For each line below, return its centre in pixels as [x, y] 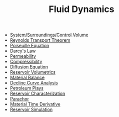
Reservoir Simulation [31, 109]
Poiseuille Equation [29, 46]
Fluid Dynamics [81, 9]
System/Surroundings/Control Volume [49, 35]
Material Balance [27, 78]
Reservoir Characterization [37, 93]
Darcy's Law [23, 51]
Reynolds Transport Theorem [40, 40]
